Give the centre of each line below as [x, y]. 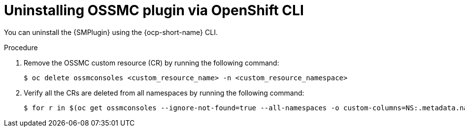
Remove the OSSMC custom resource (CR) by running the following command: [151, 63]
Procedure [21, 47]
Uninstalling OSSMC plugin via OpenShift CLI [154, 10]
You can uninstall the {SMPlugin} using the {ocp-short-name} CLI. [111, 32]
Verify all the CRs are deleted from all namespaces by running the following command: [164, 93]
